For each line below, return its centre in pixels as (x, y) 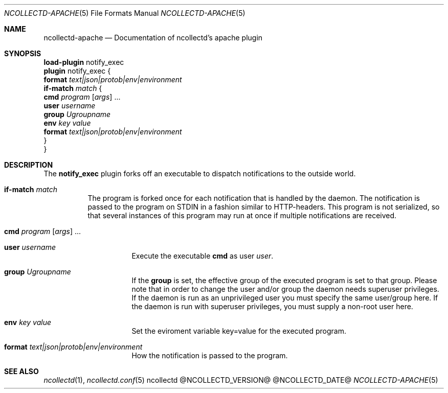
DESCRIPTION (29, 165)
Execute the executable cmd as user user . (203, 256)
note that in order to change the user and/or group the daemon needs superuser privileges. (285, 289)
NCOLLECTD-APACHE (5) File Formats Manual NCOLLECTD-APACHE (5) (125, 13)
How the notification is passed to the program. (210, 355)
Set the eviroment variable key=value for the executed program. (239, 331)
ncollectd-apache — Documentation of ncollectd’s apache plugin (153, 38)
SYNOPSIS (23, 53)
